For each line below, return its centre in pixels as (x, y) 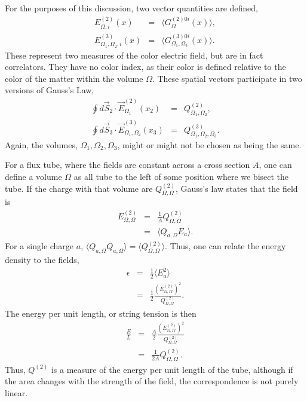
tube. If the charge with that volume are (79, 188)
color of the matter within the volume (74, 78)
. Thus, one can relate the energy (225, 246)
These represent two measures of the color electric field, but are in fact (134, 55)
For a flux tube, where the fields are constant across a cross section (128, 165)
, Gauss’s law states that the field (237, 188)
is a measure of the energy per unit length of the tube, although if (172, 369)
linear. (16, 392)
